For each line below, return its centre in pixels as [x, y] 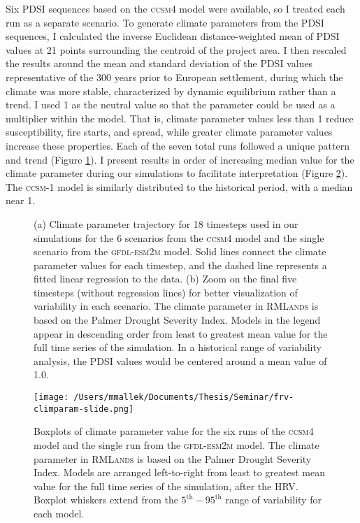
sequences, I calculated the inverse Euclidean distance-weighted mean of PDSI [173, 36]
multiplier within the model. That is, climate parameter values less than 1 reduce [180, 118]
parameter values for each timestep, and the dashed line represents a [180, 265]
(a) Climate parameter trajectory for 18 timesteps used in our [166, 223]
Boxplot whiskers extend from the [106, 500]
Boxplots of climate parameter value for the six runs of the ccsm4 [174, 431]
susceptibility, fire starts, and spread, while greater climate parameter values [169, 132]
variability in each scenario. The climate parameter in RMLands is [176, 306]
